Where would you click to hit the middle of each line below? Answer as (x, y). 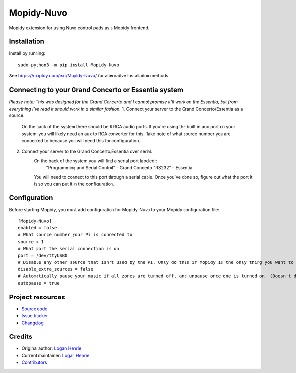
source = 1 (31, 242)
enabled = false (37, 228)
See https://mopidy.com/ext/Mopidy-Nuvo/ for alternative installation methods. (89, 76)
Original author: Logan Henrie (52, 348)
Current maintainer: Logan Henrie (55, 355)
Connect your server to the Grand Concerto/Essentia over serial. (87, 152)
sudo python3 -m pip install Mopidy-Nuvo (69, 65)
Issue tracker (35, 316)
